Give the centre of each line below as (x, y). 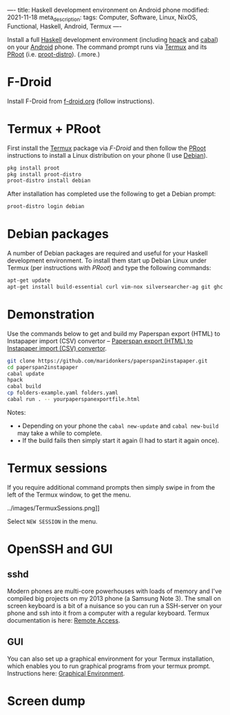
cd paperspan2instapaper (43, 367)
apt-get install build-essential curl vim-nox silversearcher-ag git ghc (115, 287)
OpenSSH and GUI (60, 549)
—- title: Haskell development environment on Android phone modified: (108, 10)
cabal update (26, 374)
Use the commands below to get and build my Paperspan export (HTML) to (114, 333)
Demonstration (51, 314)
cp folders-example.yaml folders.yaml (63, 393)
